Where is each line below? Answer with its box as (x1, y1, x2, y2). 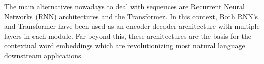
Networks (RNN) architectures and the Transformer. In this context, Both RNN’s (4, 11, 258, 21)
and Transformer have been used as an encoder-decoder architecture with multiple (4, 21, 260, 31)
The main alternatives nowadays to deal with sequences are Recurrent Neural (4, 1, 245, 11)
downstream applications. (4, 50, 83, 60)
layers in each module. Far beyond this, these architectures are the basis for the (4, 30, 251, 41)
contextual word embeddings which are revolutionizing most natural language (4, 40, 245, 51)
